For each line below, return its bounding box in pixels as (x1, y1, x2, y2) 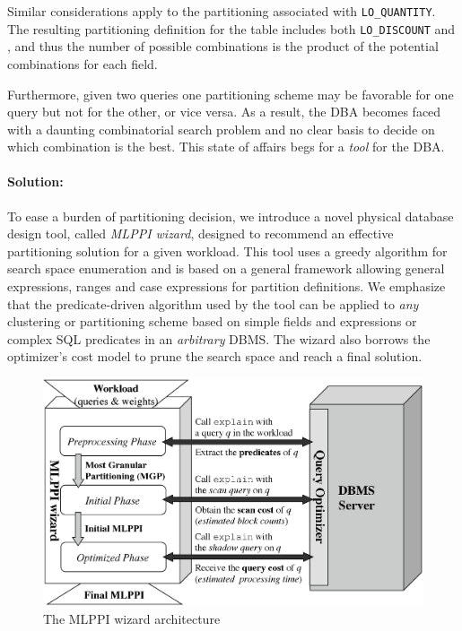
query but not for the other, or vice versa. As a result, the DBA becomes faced (7, 102, 441, 121)
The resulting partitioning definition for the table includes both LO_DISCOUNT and (7, 19, 456, 38)
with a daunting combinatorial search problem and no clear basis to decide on (7, 119, 435, 138)
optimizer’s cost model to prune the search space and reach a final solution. (7, 347, 423, 366)
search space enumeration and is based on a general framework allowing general (7, 259, 445, 278)
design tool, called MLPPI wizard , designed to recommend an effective (7, 224, 394, 243)
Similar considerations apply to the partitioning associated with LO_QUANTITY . (7, 2, 436, 20)
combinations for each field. (7, 54, 158, 73)
